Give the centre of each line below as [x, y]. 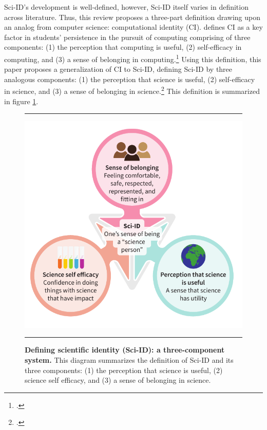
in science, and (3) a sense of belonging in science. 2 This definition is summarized [132, 90]
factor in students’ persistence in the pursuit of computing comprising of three [127, 37]
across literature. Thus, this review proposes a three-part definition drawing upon [132, 17]
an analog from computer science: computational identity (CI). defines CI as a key [133, 27]
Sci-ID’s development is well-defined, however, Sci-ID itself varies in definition [126, 7]
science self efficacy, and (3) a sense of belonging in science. [118, 380]
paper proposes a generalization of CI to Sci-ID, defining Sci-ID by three [118, 69]
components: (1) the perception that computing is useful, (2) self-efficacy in [123, 47]
